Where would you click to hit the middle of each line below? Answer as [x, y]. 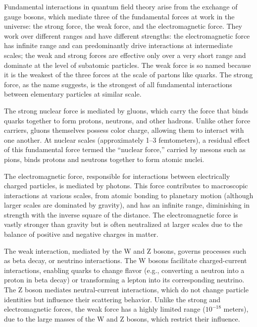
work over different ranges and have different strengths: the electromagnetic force [127, 35]
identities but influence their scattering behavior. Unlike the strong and [112, 299]
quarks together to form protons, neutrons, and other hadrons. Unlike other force [127, 120]
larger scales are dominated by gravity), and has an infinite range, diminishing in [127, 205]
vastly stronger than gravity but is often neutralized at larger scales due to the [123, 224]
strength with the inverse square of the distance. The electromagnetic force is [121, 214]
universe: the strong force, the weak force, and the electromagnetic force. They [123, 26]
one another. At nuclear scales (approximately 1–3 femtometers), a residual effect [127, 139]
